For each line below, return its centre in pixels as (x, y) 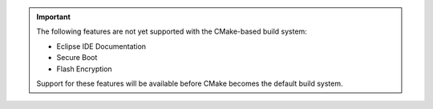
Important (54, 17)
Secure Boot (77, 58)
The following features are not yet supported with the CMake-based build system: (172, 31)
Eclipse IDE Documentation (101, 46)
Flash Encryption (84, 69)
